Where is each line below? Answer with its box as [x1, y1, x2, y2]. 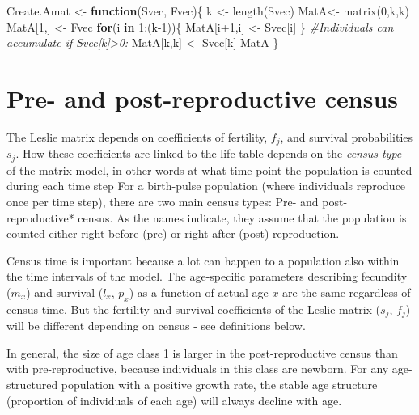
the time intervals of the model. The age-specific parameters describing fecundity [6, 268, 408, 285]
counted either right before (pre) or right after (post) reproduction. [6, 225, 340, 242]
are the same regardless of [282, 283, 411, 300]
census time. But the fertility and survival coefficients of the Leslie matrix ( [6, 300, 381, 317]
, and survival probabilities [280, 128, 413, 145]
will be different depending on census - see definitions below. [6, 317, 306, 334]
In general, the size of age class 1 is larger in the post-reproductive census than [6, 344, 398, 361]
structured [6, 376, 58, 392]
